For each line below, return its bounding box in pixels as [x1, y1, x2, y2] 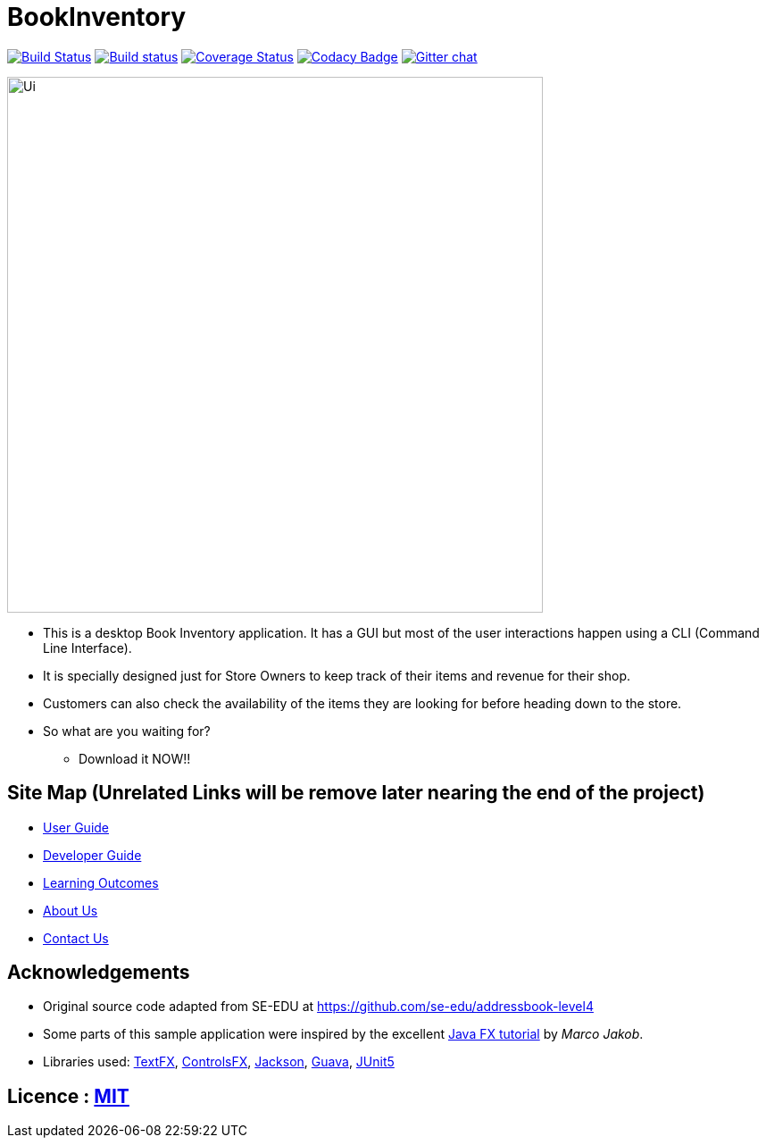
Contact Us [43, 930, 109, 946]
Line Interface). [43, 639, 132, 656]
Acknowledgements [7, 961, 190, 984]
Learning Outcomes [43, 874, 159, 890]
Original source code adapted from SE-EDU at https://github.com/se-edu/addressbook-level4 [43, 999, 594, 1015]
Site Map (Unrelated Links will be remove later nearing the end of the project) [7, 781, 705, 805]
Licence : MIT [7, 1084, 129, 1107]
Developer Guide [43, 847, 142, 863]
